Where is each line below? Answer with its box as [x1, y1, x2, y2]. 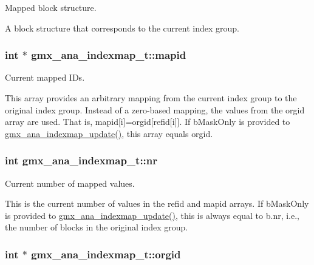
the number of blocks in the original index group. [5, 221, 188, 233]
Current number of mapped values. [5, 176, 135, 189]
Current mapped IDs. [5, 71, 85, 84]
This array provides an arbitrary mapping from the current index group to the [5, 92, 297, 104]
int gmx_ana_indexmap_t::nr [5, 153, 158, 168]
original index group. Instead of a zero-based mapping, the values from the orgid [5, 103, 305, 116]
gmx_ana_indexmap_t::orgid [31, 246, 181, 261]
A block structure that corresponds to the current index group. [5, 21, 239, 34]
